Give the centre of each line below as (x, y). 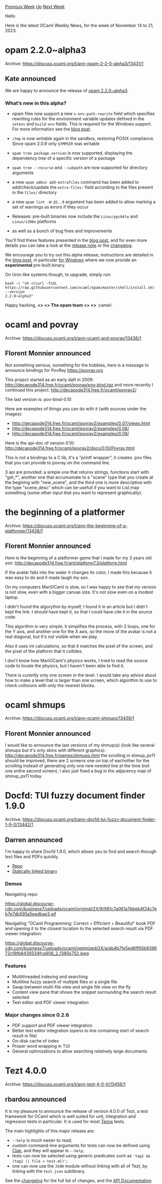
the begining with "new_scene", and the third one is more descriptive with (78, 482)
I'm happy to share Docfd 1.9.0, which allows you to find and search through (81, 851)
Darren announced (34, 840)
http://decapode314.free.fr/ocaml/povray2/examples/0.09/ (70, 433)
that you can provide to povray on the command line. (58, 463)
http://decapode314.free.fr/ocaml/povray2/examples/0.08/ (70, 428)
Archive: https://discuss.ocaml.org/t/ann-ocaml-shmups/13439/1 (70, 718)
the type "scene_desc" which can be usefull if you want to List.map (72, 487)
